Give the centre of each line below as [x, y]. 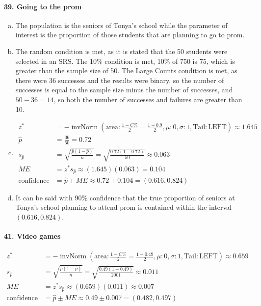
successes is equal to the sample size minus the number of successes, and [124, 90]
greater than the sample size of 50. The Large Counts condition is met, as [126, 70]
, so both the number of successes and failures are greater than [148, 99]
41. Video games [32, 236]
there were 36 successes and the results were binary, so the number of [120, 80]
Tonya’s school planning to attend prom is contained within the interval [123, 207]
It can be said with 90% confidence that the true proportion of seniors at [125, 197]
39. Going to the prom [43, 6]
